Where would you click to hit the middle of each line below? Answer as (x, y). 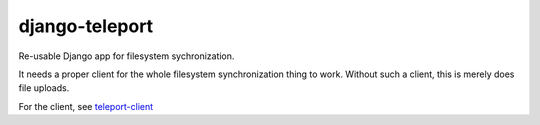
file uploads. (44, 88)
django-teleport (86, 26)
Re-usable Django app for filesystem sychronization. (126, 56)
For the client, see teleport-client (86, 106)
